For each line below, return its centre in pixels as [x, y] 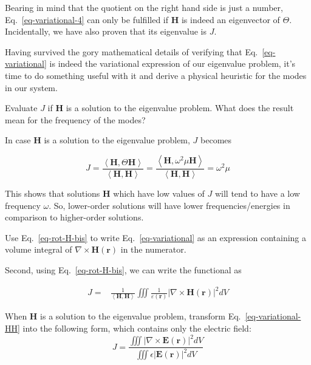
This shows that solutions [53, 193]
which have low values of [159, 193]
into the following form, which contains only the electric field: [137, 328]
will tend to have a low [257, 193]
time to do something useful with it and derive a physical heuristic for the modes [156, 75]
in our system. [31, 87]
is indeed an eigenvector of [231, 19]
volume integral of [39, 249]
